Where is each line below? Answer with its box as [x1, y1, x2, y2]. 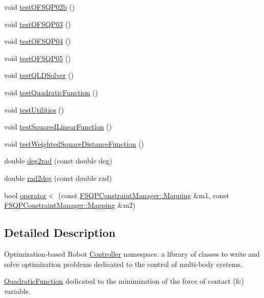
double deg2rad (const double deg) [4, 155, 112, 166]
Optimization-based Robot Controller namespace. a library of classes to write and [4, 248, 260, 259]
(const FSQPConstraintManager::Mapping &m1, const [58, 189, 229, 200]
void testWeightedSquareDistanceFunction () [4, 138, 145, 149]
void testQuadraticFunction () [4, 87, 98, 97]
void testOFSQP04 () [4, 36, 71, 46]
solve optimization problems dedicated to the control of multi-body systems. [4, 258, 243, 269]
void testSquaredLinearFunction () [4, 121, 112, 132]
